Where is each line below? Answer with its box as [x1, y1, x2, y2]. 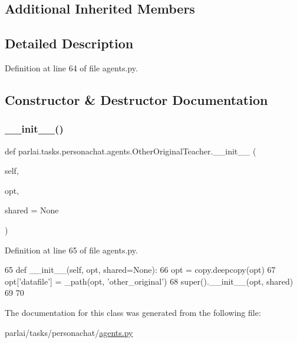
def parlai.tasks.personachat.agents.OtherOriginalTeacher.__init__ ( [5, 144, 256, 157]
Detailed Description [5, 34, 134, 52]
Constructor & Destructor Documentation [5, 90, 268, 108]
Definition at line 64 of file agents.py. [5, 61, 138, 74]
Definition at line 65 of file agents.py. [5, 243, 138, 256]
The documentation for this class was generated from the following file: [5, 306, 261, 318]
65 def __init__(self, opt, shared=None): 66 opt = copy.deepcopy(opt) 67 [5, 263, 276, 276]
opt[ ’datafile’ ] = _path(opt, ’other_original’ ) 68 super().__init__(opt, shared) [5, 275, 293, 287]
